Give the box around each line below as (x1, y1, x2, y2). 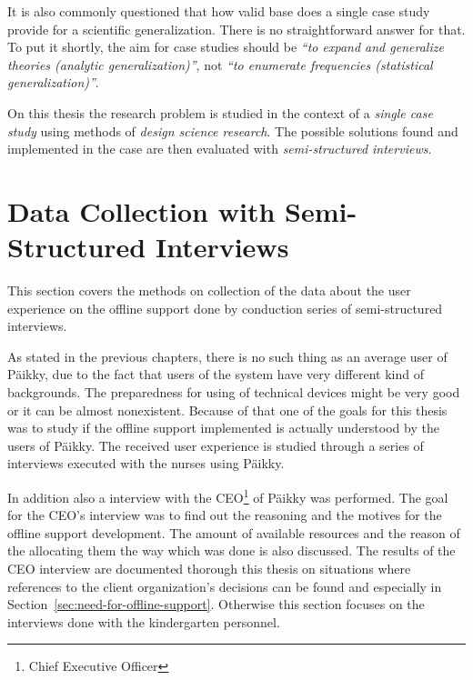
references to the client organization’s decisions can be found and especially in (7, 576, 442, 595)
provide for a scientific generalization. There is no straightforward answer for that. (7, 19, 466, 38)
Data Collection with (7, 192, 276, 229)
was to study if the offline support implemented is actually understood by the (7, 418, 439, 437)
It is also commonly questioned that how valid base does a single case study (7, 2, 430, 20)
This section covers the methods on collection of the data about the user (7, 281, 411, 300)
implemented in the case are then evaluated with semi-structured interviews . (7, 139, 432, 158)
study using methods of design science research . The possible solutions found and (7, 121, 458, 140)
